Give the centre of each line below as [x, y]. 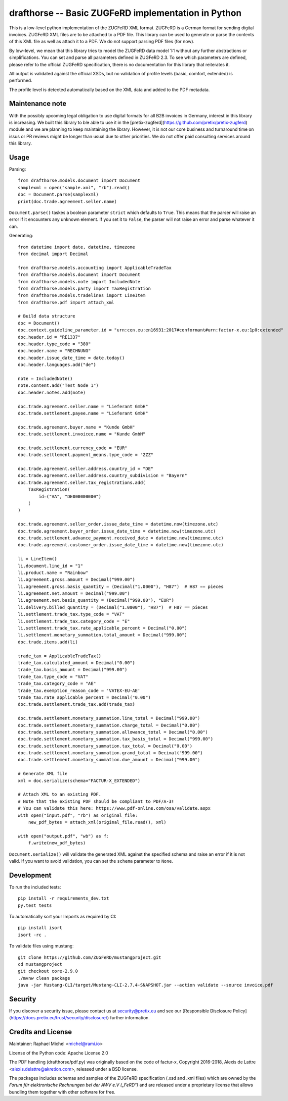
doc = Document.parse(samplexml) [58, 195]
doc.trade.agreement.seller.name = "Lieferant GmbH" [83, 406]
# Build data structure [47, 316]
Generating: [21, 236]
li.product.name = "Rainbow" [53, 573]
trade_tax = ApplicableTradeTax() [60, 656]
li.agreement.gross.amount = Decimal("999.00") [77, 580]
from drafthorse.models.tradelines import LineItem [82, 295]
